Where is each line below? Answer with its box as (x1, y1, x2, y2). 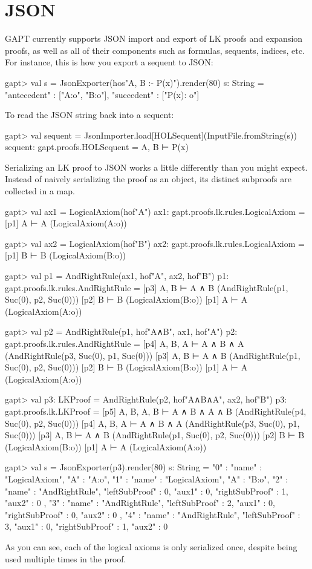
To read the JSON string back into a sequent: (5, 108, 174, 121)
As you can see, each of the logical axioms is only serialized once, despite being (5, 540, 297, 553)
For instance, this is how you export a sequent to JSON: (5, 56, 213, 68)
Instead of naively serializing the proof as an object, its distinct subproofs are (5, 173, 291, 185)
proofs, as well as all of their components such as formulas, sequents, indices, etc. (5, 44, 305, 56)
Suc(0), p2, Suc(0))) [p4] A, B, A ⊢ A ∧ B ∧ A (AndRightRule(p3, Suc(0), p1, (5, 416, 300, 429)
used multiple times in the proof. (5, 552, 126, 565)
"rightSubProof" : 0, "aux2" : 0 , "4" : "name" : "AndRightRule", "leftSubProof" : (5, 508, 301, 521)
